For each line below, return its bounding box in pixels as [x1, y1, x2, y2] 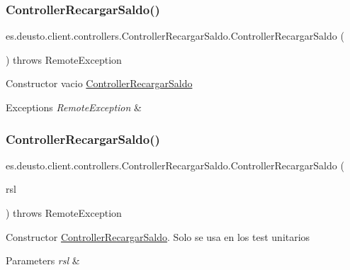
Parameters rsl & [6, 253, 80, 268]
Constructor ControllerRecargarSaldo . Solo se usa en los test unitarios [6, 229, 310, 244]
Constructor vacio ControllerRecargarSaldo [6, 76, 193, 91]
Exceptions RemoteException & [6, 100, 142, 114]
